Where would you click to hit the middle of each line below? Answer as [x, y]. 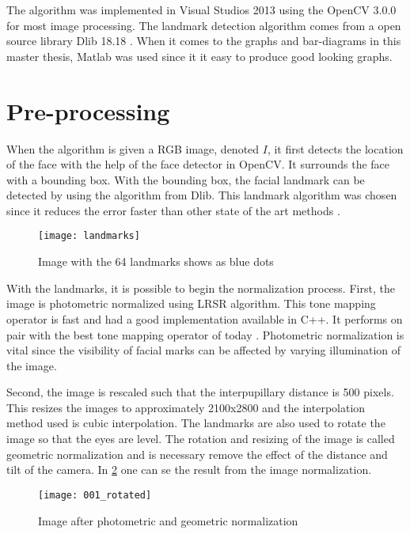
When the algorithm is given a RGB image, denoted [133, 148]
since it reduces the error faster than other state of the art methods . [173, 210]
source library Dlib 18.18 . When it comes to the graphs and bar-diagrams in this [204, 41]
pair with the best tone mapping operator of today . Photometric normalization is [205, 334]
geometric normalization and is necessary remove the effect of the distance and [197, 454]
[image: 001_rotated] [95, 495]
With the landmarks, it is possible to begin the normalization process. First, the [201, 288]
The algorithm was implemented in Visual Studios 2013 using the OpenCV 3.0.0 [201, 9]
